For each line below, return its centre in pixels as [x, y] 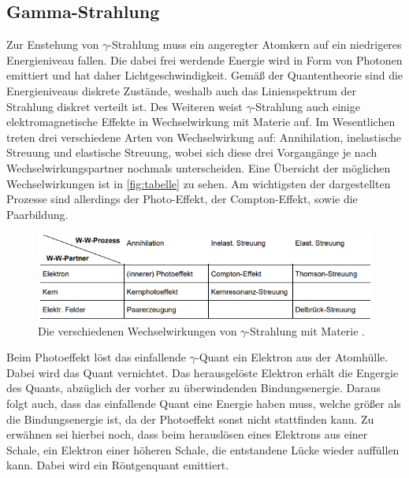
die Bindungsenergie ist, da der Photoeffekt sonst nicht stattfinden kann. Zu [190, 419]
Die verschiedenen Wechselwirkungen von [138, 330]
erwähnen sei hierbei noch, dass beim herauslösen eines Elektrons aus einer [187, 434]
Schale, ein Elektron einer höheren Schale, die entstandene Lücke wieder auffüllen [203, 449]
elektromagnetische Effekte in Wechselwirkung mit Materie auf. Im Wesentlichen [201, 122]
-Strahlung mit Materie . [305, 330]
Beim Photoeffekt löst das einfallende [97, 357]
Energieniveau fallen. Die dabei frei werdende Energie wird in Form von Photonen [204, 59]
